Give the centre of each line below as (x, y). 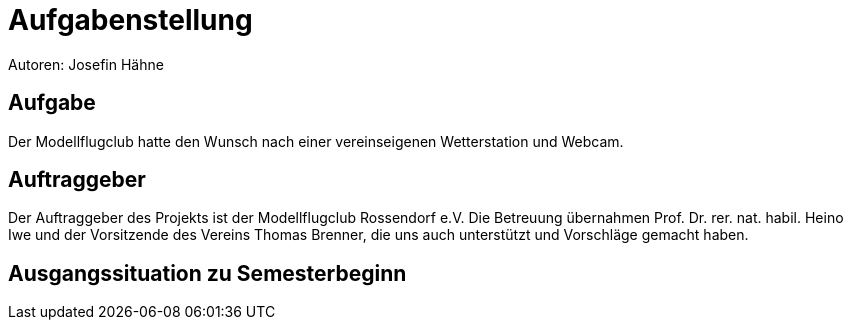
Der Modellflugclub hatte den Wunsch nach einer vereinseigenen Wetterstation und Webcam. (316, 141)
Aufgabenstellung (130, 20)
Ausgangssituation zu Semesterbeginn (207, 273)
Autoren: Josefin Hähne (86, 64)
